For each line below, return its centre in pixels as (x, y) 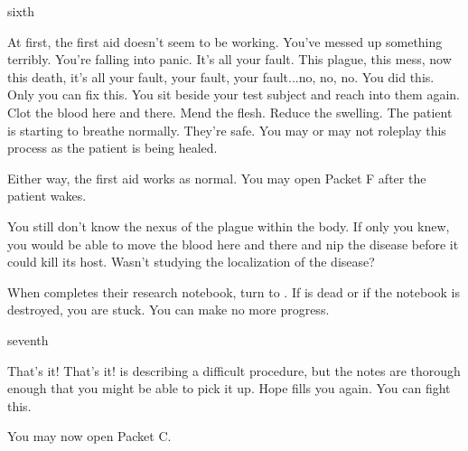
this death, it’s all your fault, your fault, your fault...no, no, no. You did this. (221, 76)
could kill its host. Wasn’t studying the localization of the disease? (191, 262)
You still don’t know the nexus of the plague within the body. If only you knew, (229, 225)
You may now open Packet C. (89, 436)
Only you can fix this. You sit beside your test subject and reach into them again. (234, 94)
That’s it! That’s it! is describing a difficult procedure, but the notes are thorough (234, 370)
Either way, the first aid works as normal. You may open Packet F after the (217, 178)
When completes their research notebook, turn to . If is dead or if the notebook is (234, 291)
